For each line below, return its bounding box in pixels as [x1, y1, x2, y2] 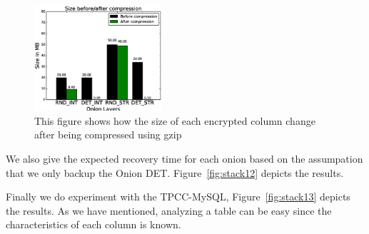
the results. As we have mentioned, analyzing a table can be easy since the [6, 203, 332, 218]
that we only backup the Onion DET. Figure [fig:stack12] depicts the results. [6, 165, 344, 180]
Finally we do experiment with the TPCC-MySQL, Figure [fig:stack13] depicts [6, 189, 350, 204]
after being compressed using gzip [34, 127, 182, 142]
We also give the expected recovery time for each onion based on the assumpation [6, 151, 363, 166]
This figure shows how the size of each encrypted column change [34, 113, 315, 128]
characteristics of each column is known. [6, 217, 181, 232]
